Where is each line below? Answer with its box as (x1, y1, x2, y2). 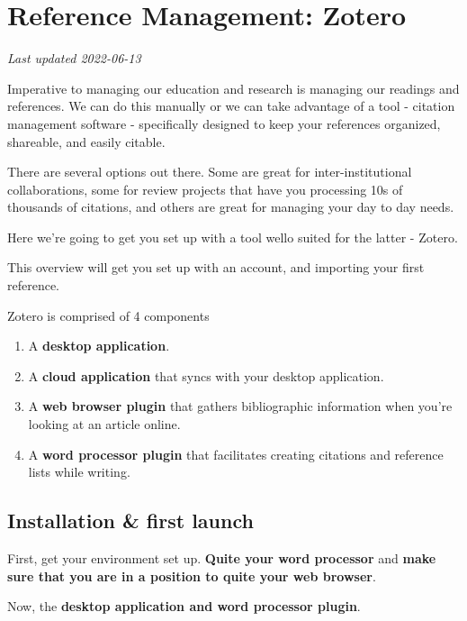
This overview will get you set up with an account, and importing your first (7, 258, 425, 277)
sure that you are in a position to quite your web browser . (7, 566, 376, 585)
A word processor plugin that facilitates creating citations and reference (28, 444, 444, 463)
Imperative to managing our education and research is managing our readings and (7, 78, 460, 97)
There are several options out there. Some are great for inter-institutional (7, 162, 412, 181)
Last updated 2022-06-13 (7, 49, 141, 68)
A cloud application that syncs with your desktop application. (28, 366, 384, 385)
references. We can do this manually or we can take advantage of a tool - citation (7, 96, 455, 115)
